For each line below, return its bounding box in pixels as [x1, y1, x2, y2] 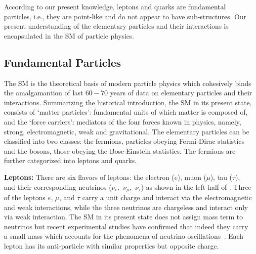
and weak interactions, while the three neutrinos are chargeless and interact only [4, 202, 248, 212]
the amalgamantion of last [4, 87, 84, 98]
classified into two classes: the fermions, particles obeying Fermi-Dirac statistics [4, 136, 245, 146]
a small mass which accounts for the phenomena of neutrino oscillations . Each [4, 231, 244, 241]
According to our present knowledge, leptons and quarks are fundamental [4, 1, 226, 11]
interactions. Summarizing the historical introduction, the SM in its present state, [4, 97, 252, 107]
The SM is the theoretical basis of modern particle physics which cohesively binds [4, 78, 252, 88]
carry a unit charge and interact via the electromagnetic [82, 192, 252, 202]
